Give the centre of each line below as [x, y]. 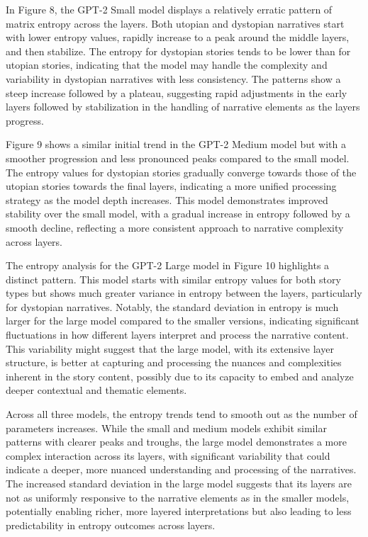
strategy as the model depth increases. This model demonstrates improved [167, 199]
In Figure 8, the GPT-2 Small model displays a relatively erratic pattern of [169, 9]
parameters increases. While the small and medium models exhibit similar [166, 428]
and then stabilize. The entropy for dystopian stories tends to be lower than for [178, 51]
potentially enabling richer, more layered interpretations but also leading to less [179, 511]
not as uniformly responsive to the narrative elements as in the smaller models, [178, 497]
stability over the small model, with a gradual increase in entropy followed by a [178, 214]
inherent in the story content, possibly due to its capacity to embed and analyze [180, 376]
